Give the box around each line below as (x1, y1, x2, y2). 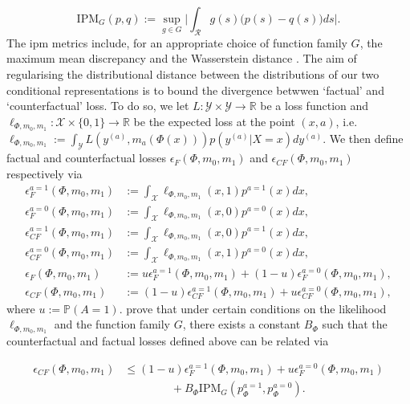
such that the (322, 316, 388, 333)
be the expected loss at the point (133, 112, 295, 129)
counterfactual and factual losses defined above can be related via (6, 333, 329, 349)
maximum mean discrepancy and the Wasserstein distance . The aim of (6, 50, 357, 67)
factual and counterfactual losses (6, 149, 166, 166)
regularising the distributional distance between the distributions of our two (6, 65, 380, 82)
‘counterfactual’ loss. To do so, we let (6, 97, 189, 114)
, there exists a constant (182, 316, 301, 333)
